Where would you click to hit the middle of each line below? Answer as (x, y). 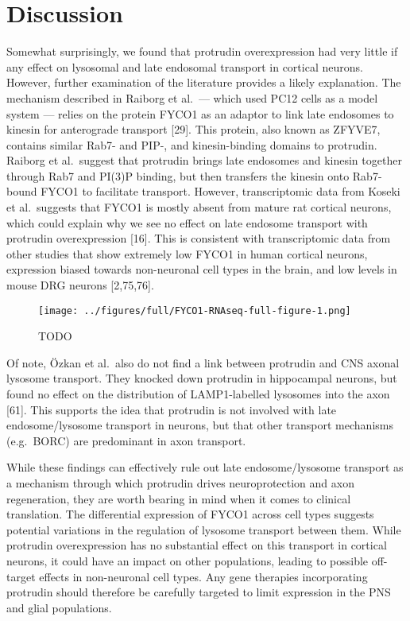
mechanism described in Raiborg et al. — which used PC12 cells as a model (192, 97)
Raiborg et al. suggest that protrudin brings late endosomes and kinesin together (204, 160)
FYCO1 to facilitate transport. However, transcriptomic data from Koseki (220, 191)
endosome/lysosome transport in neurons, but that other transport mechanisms (200, 425)
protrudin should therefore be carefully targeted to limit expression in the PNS (199, 592)
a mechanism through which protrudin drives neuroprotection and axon (180, 483)
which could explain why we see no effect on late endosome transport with (187, 222)
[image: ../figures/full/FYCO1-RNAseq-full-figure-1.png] (195, 310)
